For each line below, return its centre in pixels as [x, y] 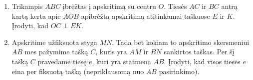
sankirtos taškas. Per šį [199, 52]
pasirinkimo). [179, 71]
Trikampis [27, 6]
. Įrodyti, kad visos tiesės [202, 61]
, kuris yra [111, 52]
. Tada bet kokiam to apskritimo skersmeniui [181, 42]
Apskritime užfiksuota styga [54, 42]
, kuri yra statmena [122, 61]
